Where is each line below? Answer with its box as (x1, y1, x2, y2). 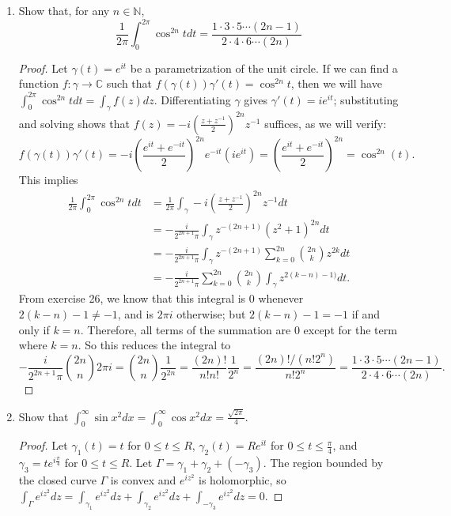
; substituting (333, 91, 399, 107)
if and (351, 306, 381, 322)
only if (18, 321, 50, 337)
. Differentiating (153, 91, 231, 107)
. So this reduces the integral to (78, 337, 231, 353)
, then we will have (290, 75, 382, 92)
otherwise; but (176, 306, 246, 322)
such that (106, 75, 153, 92)
